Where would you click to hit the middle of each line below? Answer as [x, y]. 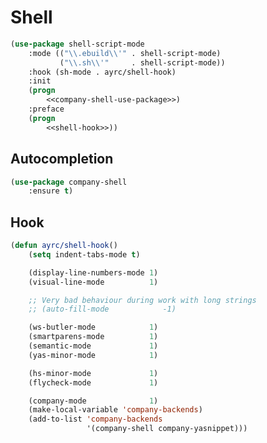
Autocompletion [62, 159]
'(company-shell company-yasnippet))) [167, 429]
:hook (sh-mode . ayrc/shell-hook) [102, 72]
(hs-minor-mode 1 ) [93, 373]
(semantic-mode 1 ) [93, 346]
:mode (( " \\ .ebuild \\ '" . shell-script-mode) [125, 53]
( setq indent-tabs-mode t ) [84, 254]
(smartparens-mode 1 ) [93, 337]
